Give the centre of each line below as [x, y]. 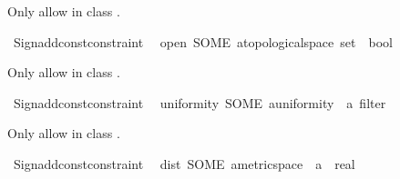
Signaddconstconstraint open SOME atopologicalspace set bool [203, 41]
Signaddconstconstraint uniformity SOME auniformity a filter [200, 102]
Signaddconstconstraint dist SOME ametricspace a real [184, 163]
